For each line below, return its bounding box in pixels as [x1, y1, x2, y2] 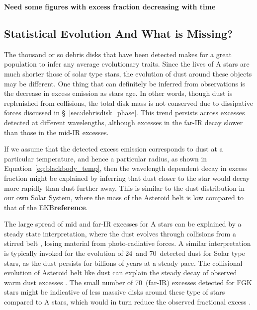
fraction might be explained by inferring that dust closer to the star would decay [4, 172, 250, 183]
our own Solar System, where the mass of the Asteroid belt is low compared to [4, 192, 244, 203]
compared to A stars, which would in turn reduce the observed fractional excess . [4, 297, 251, 307]
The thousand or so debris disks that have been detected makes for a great [4, 49, 232, 59]
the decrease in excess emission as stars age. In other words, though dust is [4, 88, 233, 98]
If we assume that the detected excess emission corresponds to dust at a [4, 144, 223, 154]
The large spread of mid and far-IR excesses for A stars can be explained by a [4, 219, 242, 229]
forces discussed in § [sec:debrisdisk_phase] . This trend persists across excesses [4, 107, 245, 118]
